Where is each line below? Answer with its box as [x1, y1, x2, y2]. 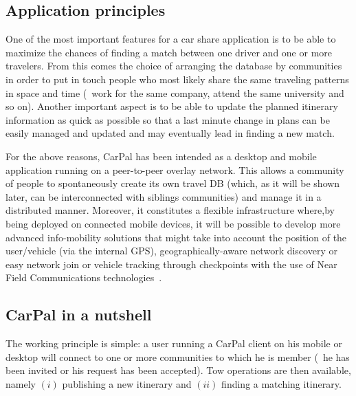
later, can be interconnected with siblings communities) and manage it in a [5, 189, 322, 203]
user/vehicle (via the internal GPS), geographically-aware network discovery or [5, 243, 337, 258]
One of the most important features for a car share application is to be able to [5, 32, 336, 46]
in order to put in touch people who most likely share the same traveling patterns [5, 71, 349, 86]
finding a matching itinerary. [221, 376, 342, 390]
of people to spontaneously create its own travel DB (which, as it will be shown [5, 176, 340, 190]
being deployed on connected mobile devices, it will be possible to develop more [5, 216, 341, 230]
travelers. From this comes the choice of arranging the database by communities [5, 58, 342, 73]
